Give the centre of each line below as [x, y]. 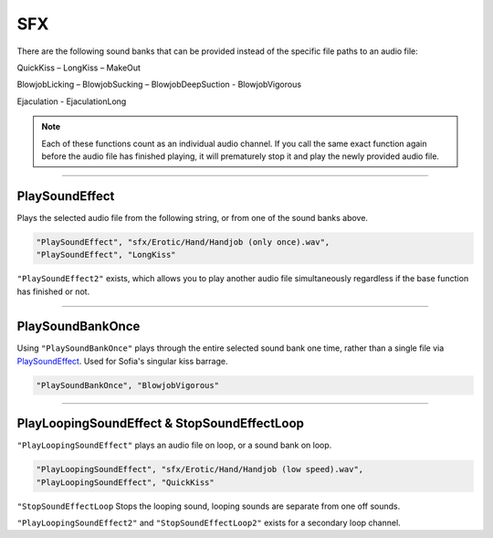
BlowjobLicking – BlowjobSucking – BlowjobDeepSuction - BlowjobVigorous [159, 84]
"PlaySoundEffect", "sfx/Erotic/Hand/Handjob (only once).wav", [183, 242]
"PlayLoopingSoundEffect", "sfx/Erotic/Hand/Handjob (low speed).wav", [200, 469]
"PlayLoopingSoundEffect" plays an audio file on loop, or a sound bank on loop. [174, 445]
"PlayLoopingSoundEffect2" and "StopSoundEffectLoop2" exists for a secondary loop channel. [209, 523]
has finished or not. [53, 291]
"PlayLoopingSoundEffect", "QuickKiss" [125, 482]
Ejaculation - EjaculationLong [72, 101]
